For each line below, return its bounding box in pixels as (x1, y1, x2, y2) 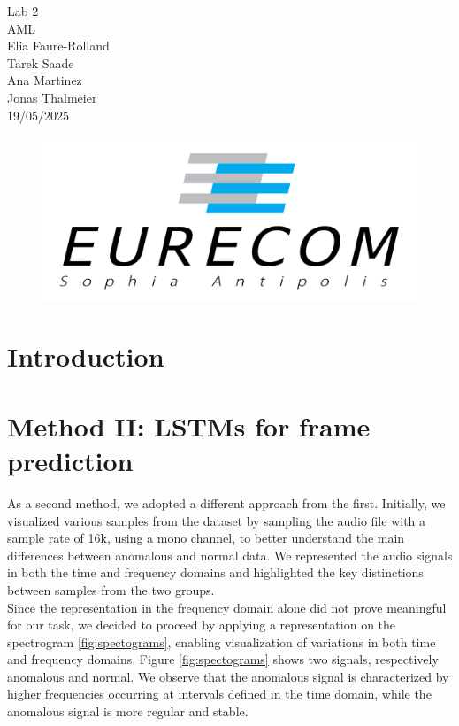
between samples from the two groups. (7, 580, 215, 599)
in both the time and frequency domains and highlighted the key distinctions (7, 563, 424, 582)
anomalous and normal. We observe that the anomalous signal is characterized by (7, 667, 449, 685)
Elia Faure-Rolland (7, 36, 110, 55)
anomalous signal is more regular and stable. (7, 702, 249, 721)
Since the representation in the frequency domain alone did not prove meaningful (7, 598, 447, 616)
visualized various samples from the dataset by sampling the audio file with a (7, 511, 426, 529)
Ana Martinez (7, 71, 82, 89)
